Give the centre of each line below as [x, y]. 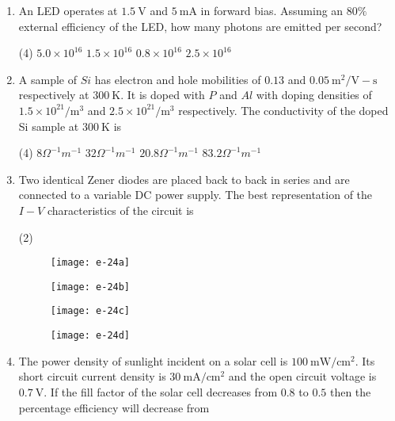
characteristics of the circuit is [120, 210]
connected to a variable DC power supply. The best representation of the [196, 195]
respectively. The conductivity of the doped [283, 110]
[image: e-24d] [90, 336]
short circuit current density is [92, 376]
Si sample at [49, 126]
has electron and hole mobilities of [178, 79]
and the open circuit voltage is [302, 376]
